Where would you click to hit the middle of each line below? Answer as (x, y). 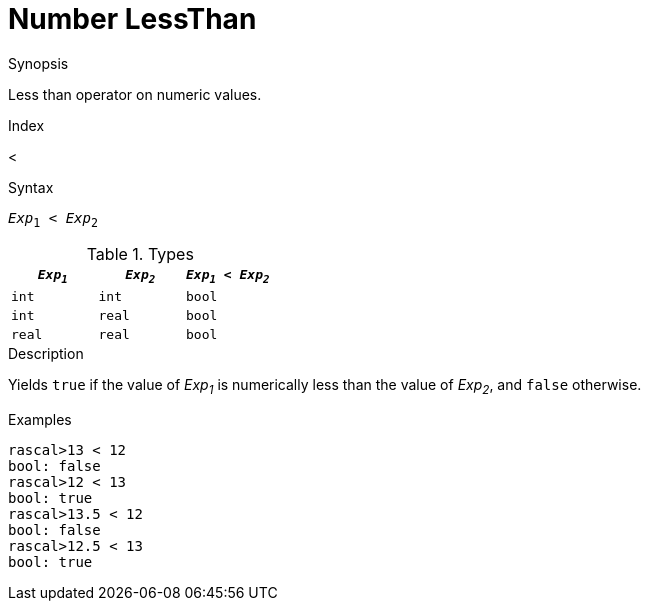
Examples (40, 419)
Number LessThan (132, 19)
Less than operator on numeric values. (135, 94)
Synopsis (38, 63)
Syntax (31, 187)
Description (46, 354)
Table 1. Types (140, 253)
